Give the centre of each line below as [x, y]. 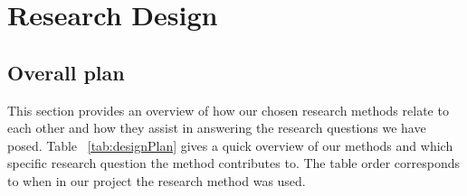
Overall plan [66, 72]
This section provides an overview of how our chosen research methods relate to [228, 110]
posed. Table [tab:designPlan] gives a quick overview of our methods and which [230, 145]
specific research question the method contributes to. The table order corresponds [234, 163]
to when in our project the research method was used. [157, 180]
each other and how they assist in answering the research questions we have [217, 128]
